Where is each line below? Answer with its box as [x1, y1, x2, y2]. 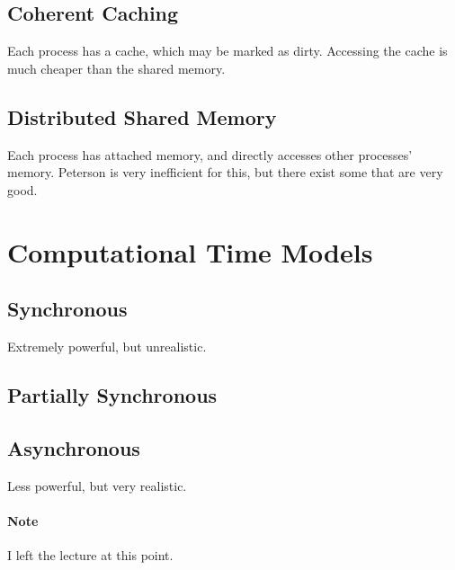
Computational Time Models [7, 233, 373, 270]
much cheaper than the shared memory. [7, 58, 226, 77]
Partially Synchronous [7, 380, 218, 408]
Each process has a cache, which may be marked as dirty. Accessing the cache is [7, 41, 448, 60]
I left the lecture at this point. [7, 545, 174, 564]
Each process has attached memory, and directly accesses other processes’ [7, 145, 413, 164]
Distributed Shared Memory [7, 102, 277, 130]
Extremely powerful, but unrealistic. [7, 336, 207, 355]
